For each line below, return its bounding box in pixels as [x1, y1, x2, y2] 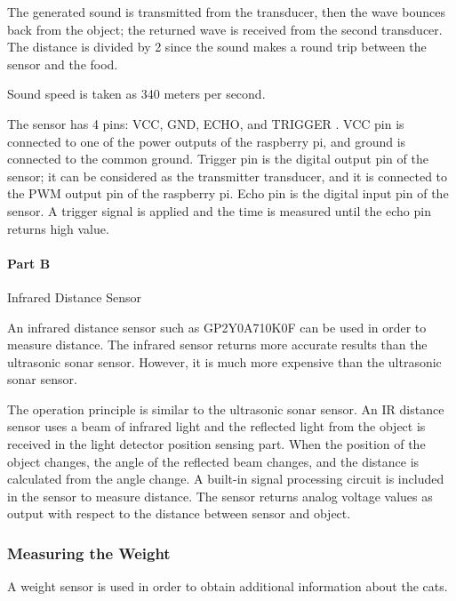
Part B [7, 253, 51, 272]
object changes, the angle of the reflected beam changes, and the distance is [7, 452, 420, 470]
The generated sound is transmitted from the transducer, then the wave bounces [7, 3, 445, 20]
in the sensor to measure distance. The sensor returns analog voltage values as [7, 486, 433, 505]
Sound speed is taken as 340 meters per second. [7, 84, 266, 103]
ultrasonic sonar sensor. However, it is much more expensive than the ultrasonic [7, 352, 442, 371]
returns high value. [7, 219, 109, 237]
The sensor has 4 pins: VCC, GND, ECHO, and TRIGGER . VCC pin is [7, 114, 404, 132]
